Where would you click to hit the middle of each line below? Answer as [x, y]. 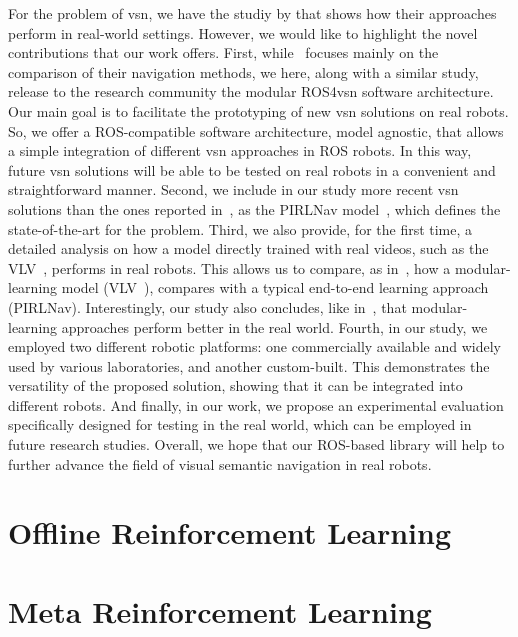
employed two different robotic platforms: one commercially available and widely [254, 346]
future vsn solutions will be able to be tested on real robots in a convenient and [252, 169]
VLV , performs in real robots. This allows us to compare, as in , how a [229, 267]
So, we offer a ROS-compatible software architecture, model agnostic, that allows [256, 130]
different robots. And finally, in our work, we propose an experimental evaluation [256, 404]
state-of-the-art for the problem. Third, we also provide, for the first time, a [240, 228]
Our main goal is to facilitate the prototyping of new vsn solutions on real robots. [258, 110]
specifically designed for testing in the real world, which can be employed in [240, 424]
